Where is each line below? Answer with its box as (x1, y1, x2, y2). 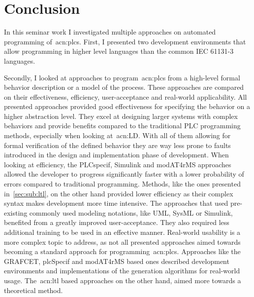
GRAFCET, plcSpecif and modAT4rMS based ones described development (4, 256, 229, 266)
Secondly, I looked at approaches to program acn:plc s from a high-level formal (4, 72, 240, 82)
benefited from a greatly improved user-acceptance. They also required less (4, 217, 229, 227)
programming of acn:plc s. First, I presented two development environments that (4, 36, 246, 46)
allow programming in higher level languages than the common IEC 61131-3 (4, 46, 234, 56)
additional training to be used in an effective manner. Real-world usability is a (4, 227, 241, 237)
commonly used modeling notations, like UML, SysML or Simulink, (29, 207, 233, 218)
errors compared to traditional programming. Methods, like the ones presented (4, 179, 241, 189)
